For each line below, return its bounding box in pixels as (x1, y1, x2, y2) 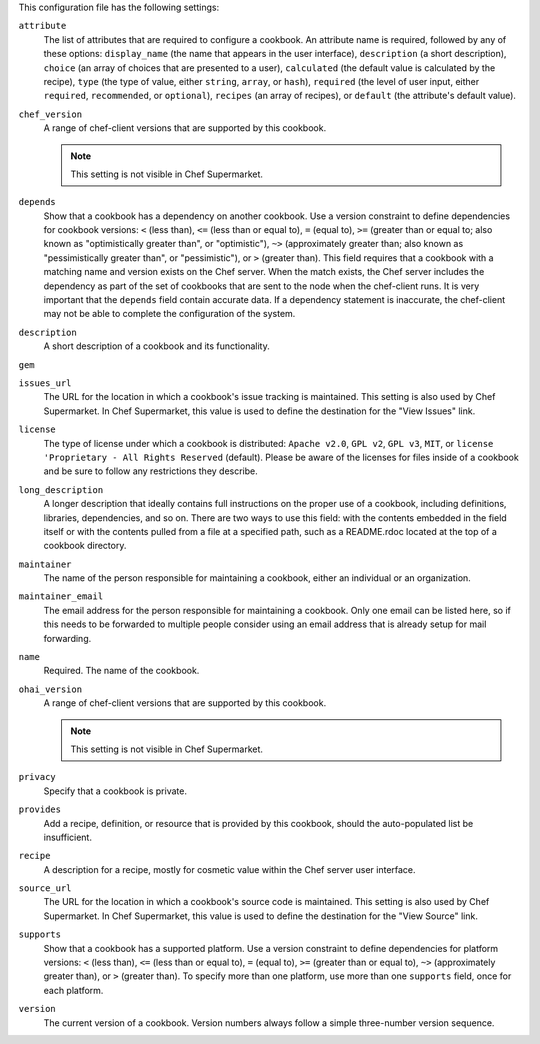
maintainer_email (18, 591, 104, 602)
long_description (18, 484, 104, 495)
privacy (18, 771, 57, 783)
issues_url (18, 377, 72, 389)
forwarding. (43, 632, 92, 644)
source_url (18, 883, 72, 894)
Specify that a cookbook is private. (43, 785, 187, 797)
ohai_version (18, 683, 83, 695)
